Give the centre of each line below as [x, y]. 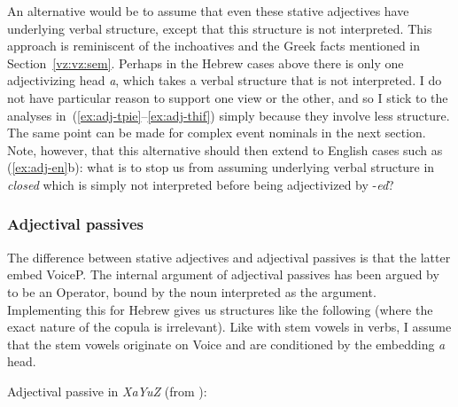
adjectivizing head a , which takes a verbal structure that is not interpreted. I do [225, 80]
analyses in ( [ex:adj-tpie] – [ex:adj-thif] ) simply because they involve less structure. [229, 115]
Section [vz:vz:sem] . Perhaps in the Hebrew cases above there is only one [206, 63]
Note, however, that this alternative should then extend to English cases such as [225, 149]
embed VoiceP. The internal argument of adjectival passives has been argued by [223, 274]
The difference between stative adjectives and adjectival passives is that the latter [229, 257]
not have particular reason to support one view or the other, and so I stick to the [228, 97]
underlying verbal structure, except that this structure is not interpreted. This [220, 28]
